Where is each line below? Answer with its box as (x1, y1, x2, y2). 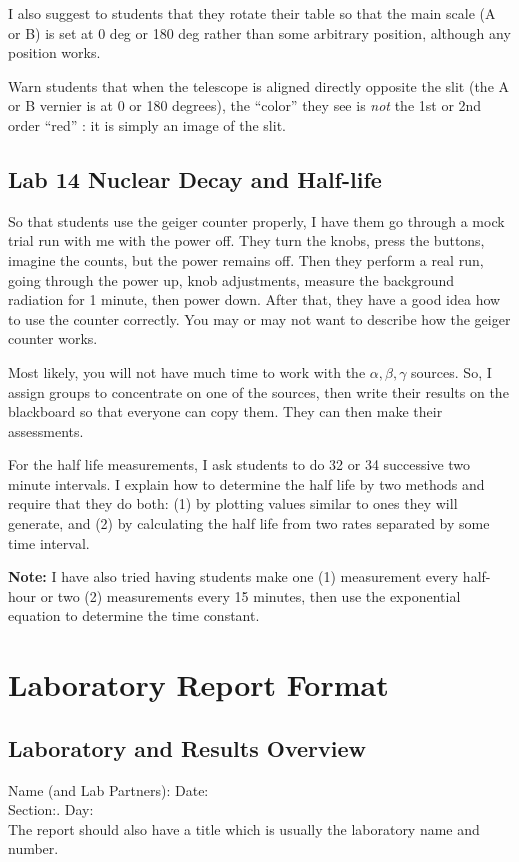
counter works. (8, 328, 98, 349)
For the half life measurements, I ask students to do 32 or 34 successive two (8, 454, 471, 475)
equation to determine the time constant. (8, 605, 260, 626)
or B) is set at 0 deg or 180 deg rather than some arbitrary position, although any (8, 22, 511, 43)
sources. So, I (411, 361, 492, 382)
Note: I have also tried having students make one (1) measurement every (8, 566, 459, 587)
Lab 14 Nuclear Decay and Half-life (8, 163, 382, 194)
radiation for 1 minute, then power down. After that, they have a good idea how (8, 289, 501, 310)
